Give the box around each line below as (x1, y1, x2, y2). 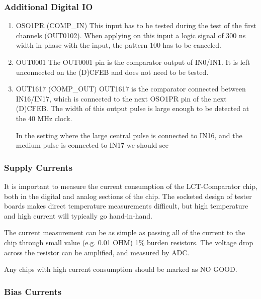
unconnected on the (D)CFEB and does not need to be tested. (16, 66, 209, 77)
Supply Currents (4, 161, 73, 173)
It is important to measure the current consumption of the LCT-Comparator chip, (4, 180, 257, 191)
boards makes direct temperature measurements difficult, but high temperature (4, 201, 248, 211)
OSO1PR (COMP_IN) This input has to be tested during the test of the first (16, 20, 256, 31)
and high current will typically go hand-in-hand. (4, 210, 152, 221)
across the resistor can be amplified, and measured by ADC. (4, 247, 190, 257)
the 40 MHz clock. (16, 113, 72, 123)
